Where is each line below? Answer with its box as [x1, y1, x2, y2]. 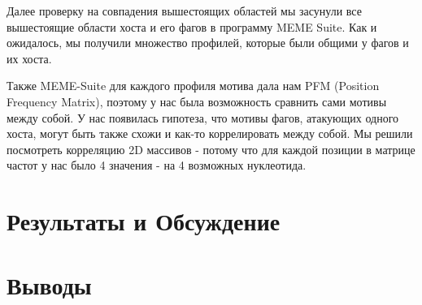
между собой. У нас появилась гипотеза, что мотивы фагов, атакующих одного [7, 109, 399, 126]
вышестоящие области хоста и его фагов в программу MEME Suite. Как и [7, 18, 377, 35]
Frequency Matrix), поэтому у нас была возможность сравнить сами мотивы [7, 92, 387, 110]
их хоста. [7, 49, 52, 67]
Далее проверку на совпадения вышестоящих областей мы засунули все [7, 2, 362, 19]
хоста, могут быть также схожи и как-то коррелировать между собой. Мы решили [7, 125, 413, 142]
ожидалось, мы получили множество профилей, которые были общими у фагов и [7, 34, 409, 51]
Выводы [7, 268, 92, 301]
